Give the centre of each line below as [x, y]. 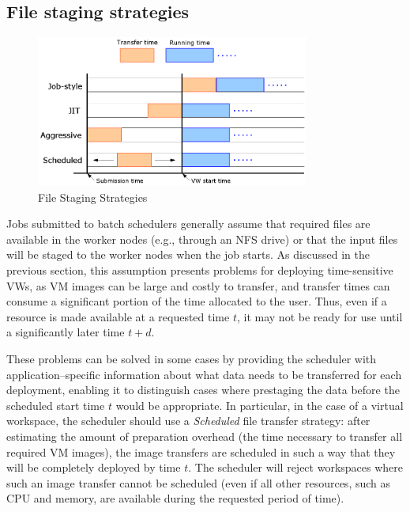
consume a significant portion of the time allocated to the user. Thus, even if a [197, 301]
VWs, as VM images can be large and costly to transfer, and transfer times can [198, 285]
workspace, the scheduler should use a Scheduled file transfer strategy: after [188, 421]
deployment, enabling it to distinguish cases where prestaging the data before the [203, 390]
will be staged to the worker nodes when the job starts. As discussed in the [188, 254]
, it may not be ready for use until [320, 316]
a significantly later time [66, 332]
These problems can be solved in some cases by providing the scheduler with [192, 358]
